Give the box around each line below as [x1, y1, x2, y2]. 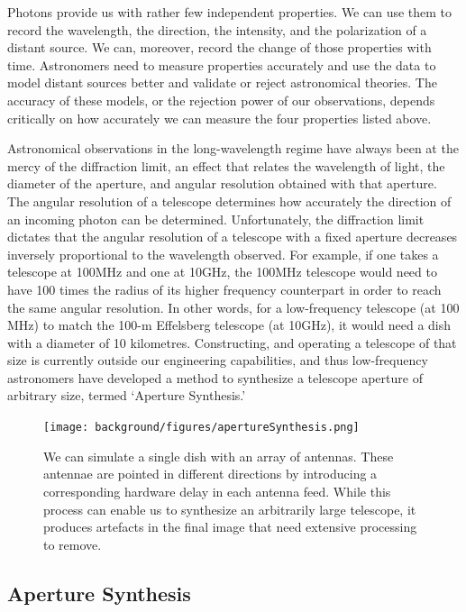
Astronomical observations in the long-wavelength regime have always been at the [7, 139, 459, 158]
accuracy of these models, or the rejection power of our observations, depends [7, 90, 435, 109]
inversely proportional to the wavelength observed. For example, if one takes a [7, 244, 439, 263]
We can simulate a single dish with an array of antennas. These [43, 446, 394, 465]
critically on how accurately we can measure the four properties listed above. [7, 108, 432, 127]
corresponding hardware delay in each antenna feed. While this [43, 481, 391, 500]
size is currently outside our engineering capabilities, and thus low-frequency [7, 351, 428, 370]
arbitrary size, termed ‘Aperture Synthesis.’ [7, 386, 246, 405]
